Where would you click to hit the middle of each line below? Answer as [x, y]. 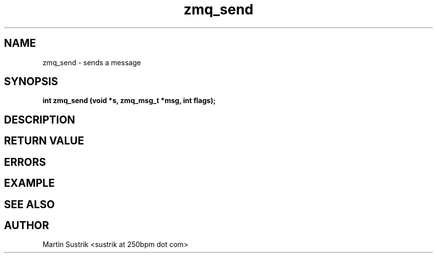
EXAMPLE [29, 183]
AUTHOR [27, 225]
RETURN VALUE [44, 141]
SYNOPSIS [31, 82]
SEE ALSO [29, 204]
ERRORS [25, 162]
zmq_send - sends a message [92, 62]
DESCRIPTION [40, 120]
